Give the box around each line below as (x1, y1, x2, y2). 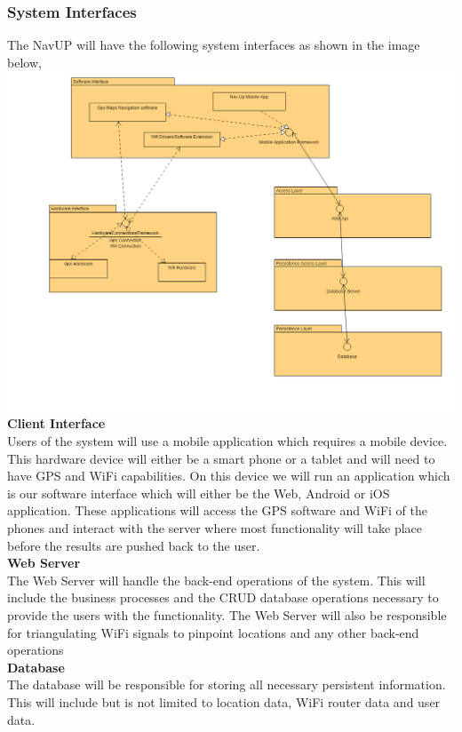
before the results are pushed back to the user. (7, 536, 260, 554)
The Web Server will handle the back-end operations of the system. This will (7, 570, 426, 589)
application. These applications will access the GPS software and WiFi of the (7, 501, 428, 520)
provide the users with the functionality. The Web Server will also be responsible (7, 605, 447, 624)
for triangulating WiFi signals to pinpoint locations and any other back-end (7, 623, 419, 641)
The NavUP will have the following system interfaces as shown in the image (7, 36, 420, 54)
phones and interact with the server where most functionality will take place (7, 518, 423, 537)
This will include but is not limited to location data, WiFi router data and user (7, 692, 441, 711)
